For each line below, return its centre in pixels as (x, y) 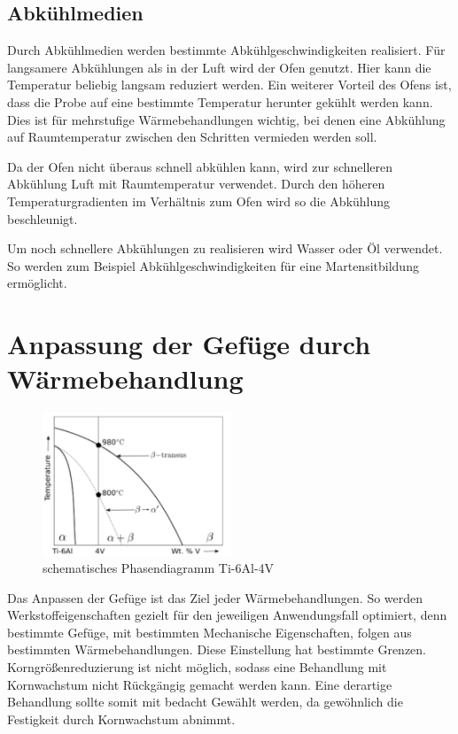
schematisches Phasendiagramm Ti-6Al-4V (159, 568)
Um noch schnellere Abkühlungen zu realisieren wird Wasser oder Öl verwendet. (225, 248)
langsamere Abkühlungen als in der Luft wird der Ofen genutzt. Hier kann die (219, 67)
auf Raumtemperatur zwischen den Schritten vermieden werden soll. (192, 137)
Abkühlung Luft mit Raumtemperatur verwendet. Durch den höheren (196, 184)
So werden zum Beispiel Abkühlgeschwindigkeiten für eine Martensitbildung (213, 265)
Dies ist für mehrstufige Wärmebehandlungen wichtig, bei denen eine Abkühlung (226, 119)
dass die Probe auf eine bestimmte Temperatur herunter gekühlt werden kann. (220, 101)
